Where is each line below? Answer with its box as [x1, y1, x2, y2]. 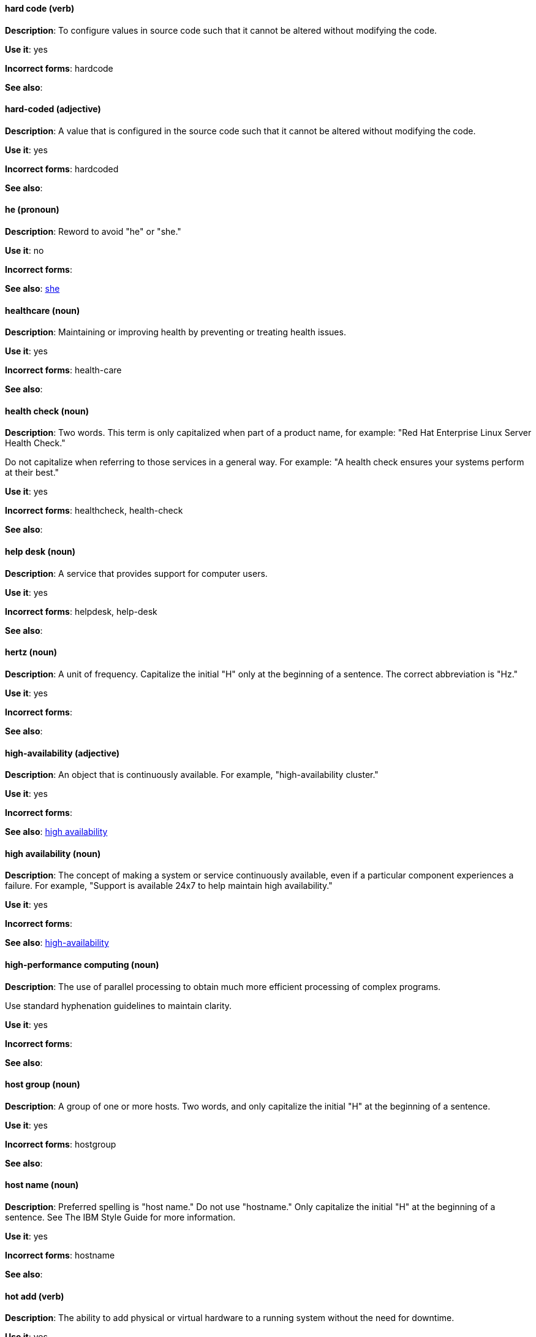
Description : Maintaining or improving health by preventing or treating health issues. [5, 327, 346, 338]
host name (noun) [5, 1179, 79, 1190]
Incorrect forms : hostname [5, 1250, 115, 1261]
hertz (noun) [5, 647, 58, 658]
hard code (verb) [5, 3, 75, 13]
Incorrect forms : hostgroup [5, 1138, 116, 1149]
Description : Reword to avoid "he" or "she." [5, 226, 181, 237]
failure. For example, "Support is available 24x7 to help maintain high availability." [5, 880, 333, 891]
